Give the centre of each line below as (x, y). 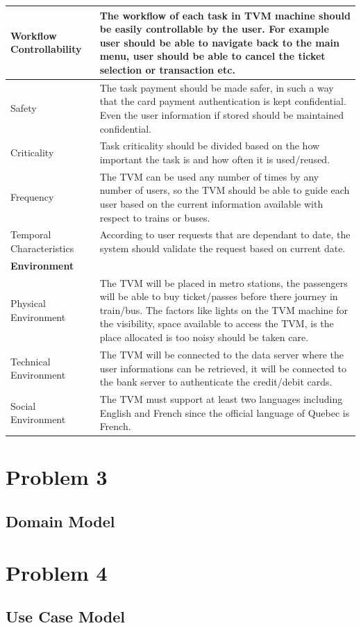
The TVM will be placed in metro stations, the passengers (224, 282)
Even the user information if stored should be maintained (221, 114)
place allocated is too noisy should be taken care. (204, 337)
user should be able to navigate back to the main (219, 42)
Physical (28, 303)
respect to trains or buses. (155, 217)
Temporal (31, 234)
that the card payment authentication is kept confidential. (223, 101)
